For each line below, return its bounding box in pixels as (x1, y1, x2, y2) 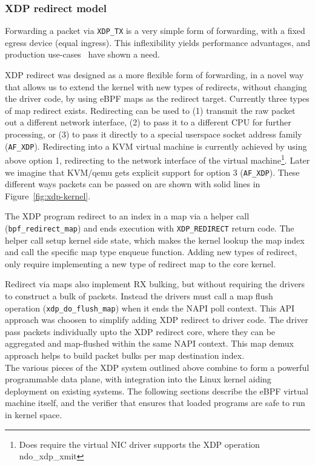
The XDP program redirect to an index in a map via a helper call (5, 210, 250, 222)
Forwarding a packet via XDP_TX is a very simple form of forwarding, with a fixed (5, 24, 305, 37)
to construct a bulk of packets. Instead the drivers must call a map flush (5, 290, 273, 302)
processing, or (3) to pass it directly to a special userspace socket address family (5, 128, 302, 141)
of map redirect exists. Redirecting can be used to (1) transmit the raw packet (5, 104, 296, 116)
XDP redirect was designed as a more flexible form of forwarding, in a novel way (5, 68, 304, 81)
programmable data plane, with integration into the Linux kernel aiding (5, 373, 271, 385)
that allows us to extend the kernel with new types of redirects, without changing (5, 80, 307, 93)
